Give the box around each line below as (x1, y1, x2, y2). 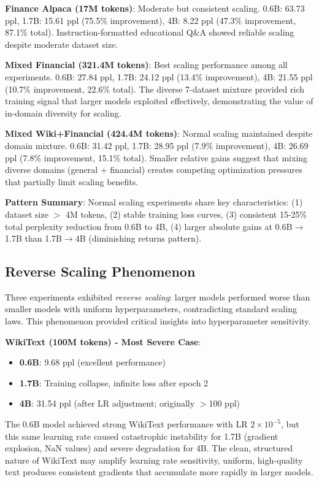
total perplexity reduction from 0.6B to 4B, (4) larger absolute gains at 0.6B (5, 220, 293, 232)
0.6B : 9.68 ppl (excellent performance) (19, 356, 166, 369)
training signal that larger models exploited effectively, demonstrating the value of (5, 94, 313, 107)
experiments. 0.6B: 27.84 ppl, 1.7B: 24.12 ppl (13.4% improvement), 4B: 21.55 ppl (5, 70, 313, 83)
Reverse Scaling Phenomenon (5, 262, 196, 281)
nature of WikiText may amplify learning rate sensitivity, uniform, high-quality (5, 453, 303, 466)
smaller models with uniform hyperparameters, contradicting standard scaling (5, 302, 297, 315)
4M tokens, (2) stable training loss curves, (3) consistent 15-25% (65, 207, 307, 220)
